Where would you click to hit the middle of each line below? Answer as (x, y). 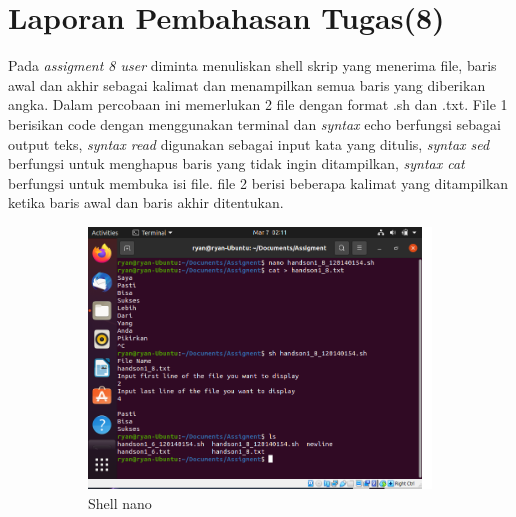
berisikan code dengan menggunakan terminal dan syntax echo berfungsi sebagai (254, 123)
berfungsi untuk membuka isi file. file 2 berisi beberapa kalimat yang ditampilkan (258, 182)
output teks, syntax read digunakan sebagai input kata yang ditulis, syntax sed (249, 143)
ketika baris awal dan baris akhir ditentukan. (146, 202)
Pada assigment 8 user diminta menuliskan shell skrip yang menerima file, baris (252, 65)
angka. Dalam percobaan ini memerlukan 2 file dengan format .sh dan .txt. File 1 (258, 104)
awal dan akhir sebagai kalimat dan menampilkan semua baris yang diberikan (247, 84)
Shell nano (120, 502)
